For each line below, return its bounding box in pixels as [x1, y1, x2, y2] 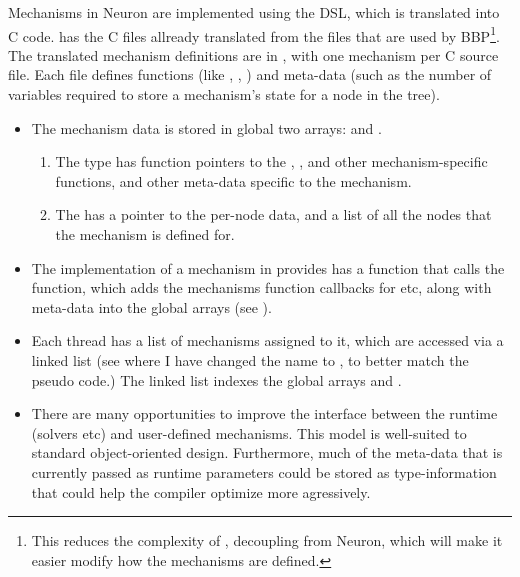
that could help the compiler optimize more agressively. [31, 481, 371, 502]
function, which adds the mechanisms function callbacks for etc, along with [31, 277, 492, 298]
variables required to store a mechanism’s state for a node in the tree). [8, 84, 440, 105]
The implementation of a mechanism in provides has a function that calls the [31, 257, 505, 278]
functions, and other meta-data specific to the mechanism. [55, 170, 412, 191]
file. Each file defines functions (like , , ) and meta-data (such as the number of [8, 64, 492, 85]
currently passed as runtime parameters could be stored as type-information [31, 461, 497, 482]
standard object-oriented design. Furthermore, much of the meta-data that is [31, 442, 503, 463]
